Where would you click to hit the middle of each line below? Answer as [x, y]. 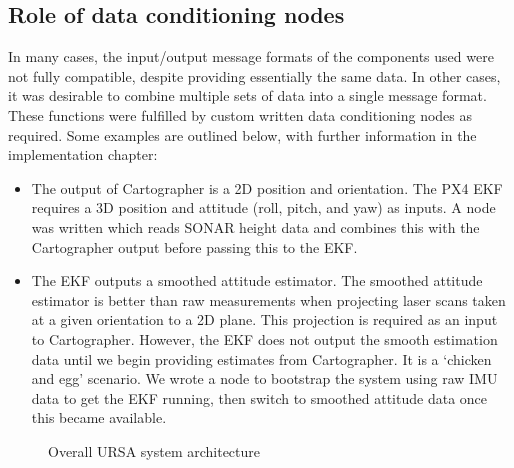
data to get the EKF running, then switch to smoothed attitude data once [259, 397]
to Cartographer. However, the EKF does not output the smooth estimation [264, 338]
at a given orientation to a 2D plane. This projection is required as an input [264, 319]
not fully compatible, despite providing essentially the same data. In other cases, [254, 75]
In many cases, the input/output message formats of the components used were [251, 56]
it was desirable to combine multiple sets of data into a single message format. [247, 95]
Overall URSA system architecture [154, 450]
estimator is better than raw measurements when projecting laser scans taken [268, 299]
